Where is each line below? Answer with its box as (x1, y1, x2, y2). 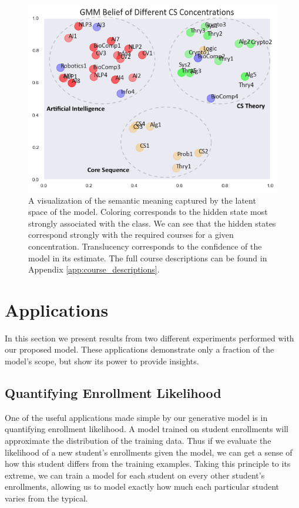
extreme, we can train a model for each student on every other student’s (5, 469, 265, 481)
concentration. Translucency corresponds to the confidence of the (28, 240, 262, 252)
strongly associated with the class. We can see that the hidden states (28, 217, 276, 229)
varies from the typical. (5, 492, 88, 504)
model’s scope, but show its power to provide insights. (5, 355, 199, 367)
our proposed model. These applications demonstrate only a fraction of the (5, 343, 274, 356)
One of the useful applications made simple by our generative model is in (5, 411, 268, 423)
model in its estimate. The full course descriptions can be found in (28, 251, 267, 264)
